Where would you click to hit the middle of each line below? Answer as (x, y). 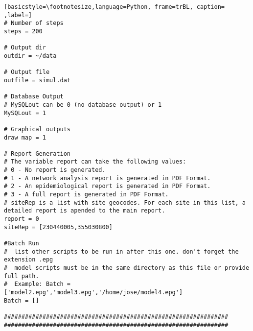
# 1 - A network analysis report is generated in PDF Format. (107, 178)
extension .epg (29, 260)
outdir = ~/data (30, 56)
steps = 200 (23, 31)
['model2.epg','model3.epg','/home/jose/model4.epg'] (93, 292)
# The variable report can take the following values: (95, 162)
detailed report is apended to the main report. (85, 211)
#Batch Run (22, 244)
